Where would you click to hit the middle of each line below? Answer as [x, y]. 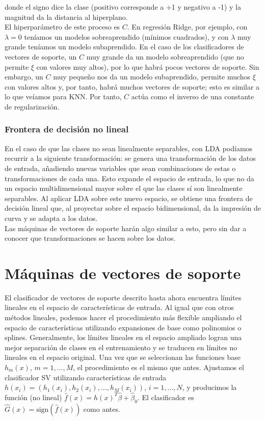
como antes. [102, 409]
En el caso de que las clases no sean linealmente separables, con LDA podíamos [129, 148]
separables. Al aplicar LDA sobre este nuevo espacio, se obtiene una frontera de [129, 198]
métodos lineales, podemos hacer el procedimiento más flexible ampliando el [123, 317]
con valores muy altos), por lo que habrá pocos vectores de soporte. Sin [148, 66]
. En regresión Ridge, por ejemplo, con [187, 27]
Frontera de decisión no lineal [67, 129]
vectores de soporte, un [41, 56]
